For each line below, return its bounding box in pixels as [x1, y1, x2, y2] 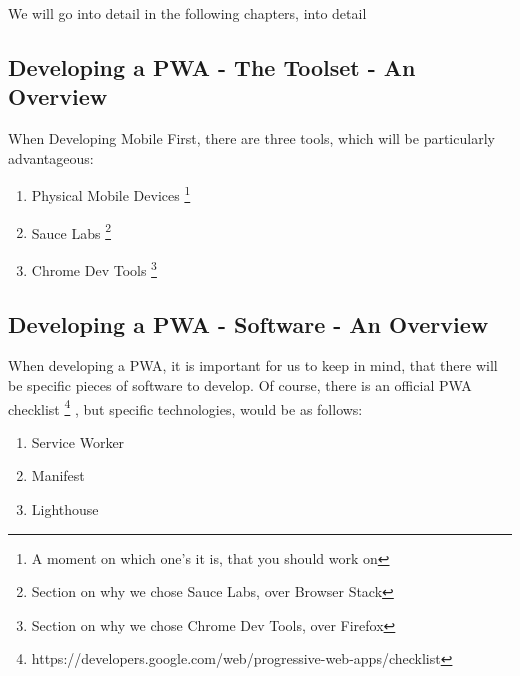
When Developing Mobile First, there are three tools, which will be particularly [8, 128, 495, 149]
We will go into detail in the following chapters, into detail [8, 3, 367, 23]
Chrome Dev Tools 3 [31, 256, 157, 280]
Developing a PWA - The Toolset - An [8, 51, 416, 82]
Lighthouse [31, 498, 99, 519]
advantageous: [8, 147, 94, 168]
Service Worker [31, 431, 125, 452]
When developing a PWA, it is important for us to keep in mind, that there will [8, 355, 498, 376]
